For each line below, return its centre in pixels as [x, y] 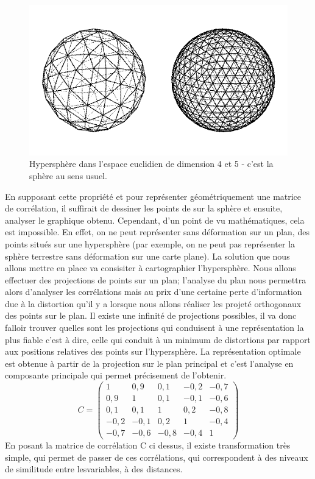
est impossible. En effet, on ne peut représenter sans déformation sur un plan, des [157, 232]
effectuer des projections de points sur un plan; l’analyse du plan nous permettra [156, 279]
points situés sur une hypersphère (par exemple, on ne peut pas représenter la [150, 243]
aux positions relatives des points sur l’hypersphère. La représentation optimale [153, 351]
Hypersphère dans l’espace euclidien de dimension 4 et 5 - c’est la [151, 164]
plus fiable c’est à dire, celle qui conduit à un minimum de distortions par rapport [158, 339]
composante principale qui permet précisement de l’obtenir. [116, 375]
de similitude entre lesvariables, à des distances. [94, 469]
